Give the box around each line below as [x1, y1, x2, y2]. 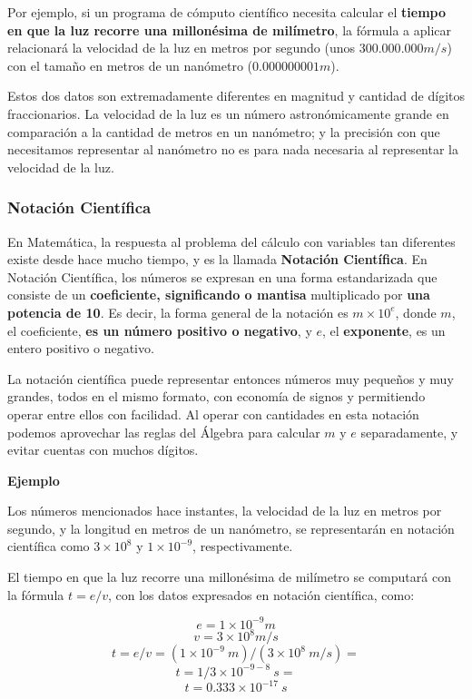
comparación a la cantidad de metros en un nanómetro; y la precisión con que [7, 122, 440, 141]
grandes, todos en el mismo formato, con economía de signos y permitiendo [7, 387, 426, 406]
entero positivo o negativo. [7, 339, 154, 358]
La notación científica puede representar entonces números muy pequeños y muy [7, 369, 454, 388]
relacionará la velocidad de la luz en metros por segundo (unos [7, 38, 356, 57]
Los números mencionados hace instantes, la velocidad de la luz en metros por [7, 501, 442, 520]
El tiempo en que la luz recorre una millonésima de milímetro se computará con [7, 567, 451, 586]
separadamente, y [360, 422, 458, 441]
